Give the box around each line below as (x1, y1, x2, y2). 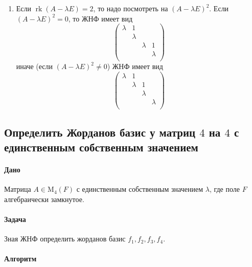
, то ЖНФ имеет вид (68, 13, 133, 24)
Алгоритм (4, 253, 37, 264)
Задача (4, 213, 26, 224)
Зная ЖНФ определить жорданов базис (4, 233, 126, 244)
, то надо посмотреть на (93, 3, 168, 13)
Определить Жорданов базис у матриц (4, 124, 196, 140)
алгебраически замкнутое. (4, 193, 84, 204)
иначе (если (16, 61, 53, 72)
